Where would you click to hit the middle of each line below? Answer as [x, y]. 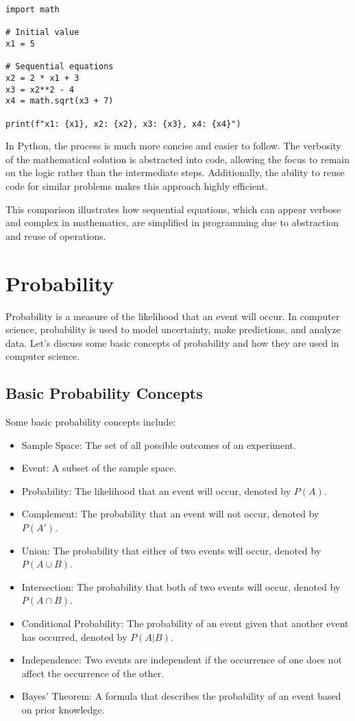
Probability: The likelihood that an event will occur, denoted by [156, 490]
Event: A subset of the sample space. [99, 468]
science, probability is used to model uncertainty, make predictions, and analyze [173, 329]
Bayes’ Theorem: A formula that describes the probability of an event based [181, 696]
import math [33, 10]
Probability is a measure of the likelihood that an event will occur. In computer [173, 316]
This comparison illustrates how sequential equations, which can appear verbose [173, 209]
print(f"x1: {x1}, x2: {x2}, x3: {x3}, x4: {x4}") [123, 124]
